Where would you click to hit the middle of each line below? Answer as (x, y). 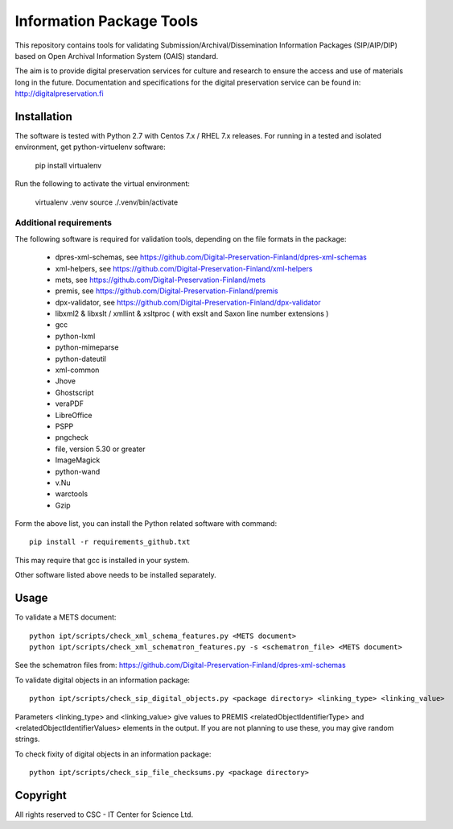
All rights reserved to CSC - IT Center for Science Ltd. (104, 814)
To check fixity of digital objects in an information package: (113, 754)
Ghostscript (74, 392)
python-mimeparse (87, 347)
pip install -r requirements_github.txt (110, 542)
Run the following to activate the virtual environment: (103, 184)
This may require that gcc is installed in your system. (102, 560)
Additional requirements (64, 223)
